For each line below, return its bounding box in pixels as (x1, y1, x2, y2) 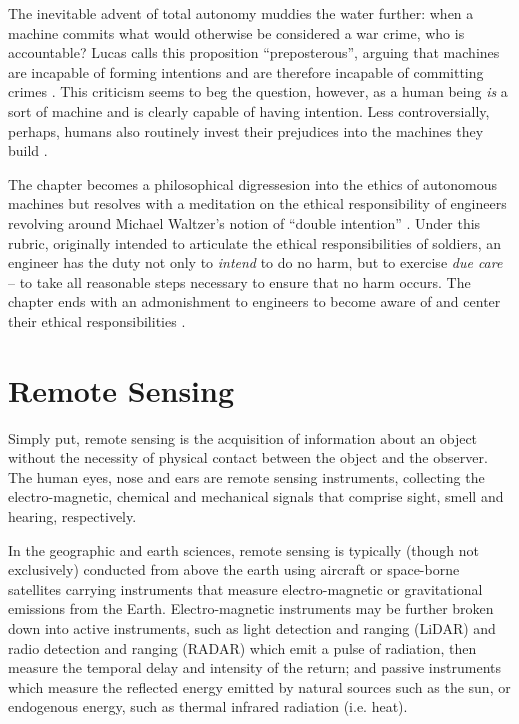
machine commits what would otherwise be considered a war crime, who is (8, 22, 465, 43)
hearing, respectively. (8, 506, 137, 526)
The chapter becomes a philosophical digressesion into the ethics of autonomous (8, 173, 498, 194)
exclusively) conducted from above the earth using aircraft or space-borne (8, 559, 460, 580)
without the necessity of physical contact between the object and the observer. (8, 447, 488, 468)
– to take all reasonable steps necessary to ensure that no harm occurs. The (8, 271, 471, 292)
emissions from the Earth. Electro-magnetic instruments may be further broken (8, 598, 494, 619)
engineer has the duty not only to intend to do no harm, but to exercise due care (8, 252, 503, 273)
